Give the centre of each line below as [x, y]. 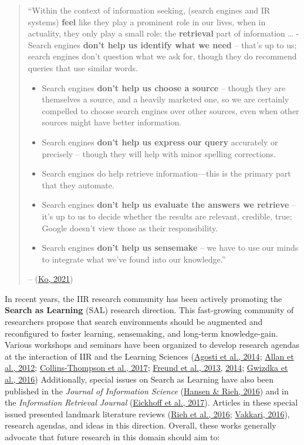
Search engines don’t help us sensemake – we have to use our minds [170, 248]
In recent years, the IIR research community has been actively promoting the [143, 298]
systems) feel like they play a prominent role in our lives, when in [147, 21]
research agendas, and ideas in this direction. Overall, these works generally [141, 425]
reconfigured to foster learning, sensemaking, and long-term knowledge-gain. [141, 333]
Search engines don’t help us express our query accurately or [160, 142]
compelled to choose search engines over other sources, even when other [170, 110]
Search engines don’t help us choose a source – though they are [164, 87]
